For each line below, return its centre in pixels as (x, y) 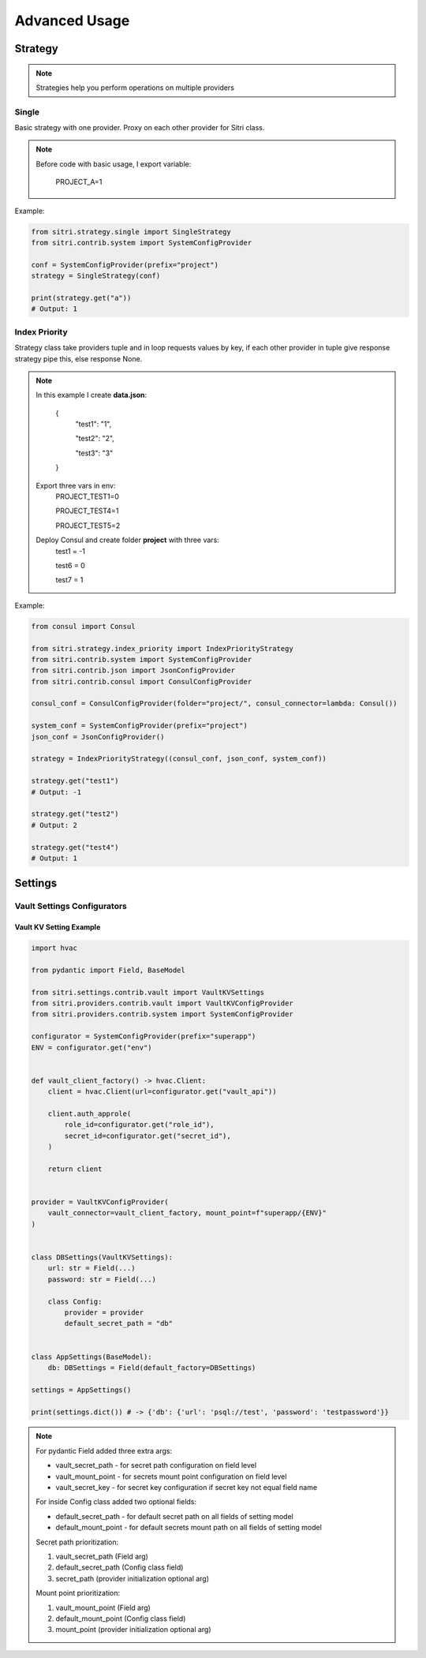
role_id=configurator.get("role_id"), (139, 1125)
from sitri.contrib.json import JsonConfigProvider (133, 670)
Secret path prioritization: (77, 1542)
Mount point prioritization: (78, 1593)
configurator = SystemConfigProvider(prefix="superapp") (144, 1037)
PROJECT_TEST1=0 (88, 496)
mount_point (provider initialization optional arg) (134, 1630)
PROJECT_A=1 (79, 182)
